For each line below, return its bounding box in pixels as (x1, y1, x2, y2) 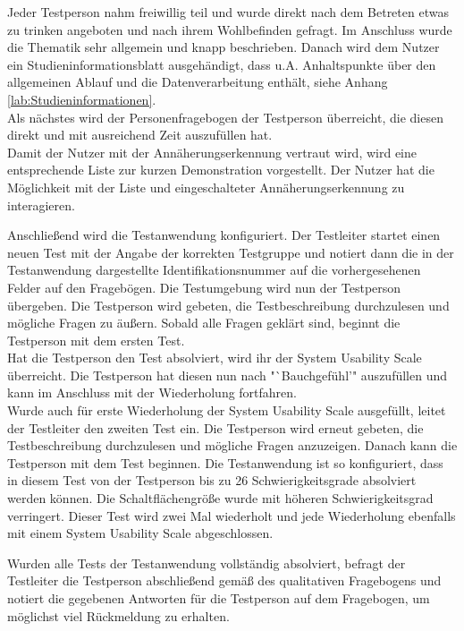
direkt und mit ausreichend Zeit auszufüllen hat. (7, 125, 273, 144)
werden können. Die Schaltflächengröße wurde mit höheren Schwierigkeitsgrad (7, 489, 434, 507)
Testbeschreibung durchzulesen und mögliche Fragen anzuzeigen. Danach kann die (7, 436, 458, 455)
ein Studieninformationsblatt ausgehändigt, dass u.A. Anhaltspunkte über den (7, 55, 436, 73)
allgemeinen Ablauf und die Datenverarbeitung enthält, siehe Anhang (7, 72, 388, 91)
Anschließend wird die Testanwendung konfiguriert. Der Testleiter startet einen (7, 226, 441, 244)
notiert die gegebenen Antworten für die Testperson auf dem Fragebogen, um (7, 589, 430, 607)
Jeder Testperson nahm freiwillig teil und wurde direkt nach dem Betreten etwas (7, 3, 449, 21)
